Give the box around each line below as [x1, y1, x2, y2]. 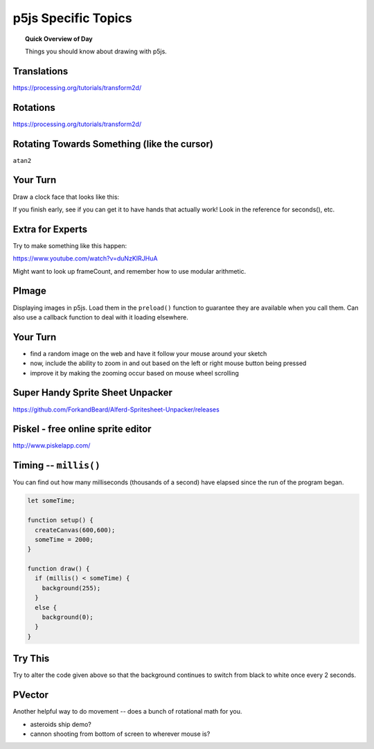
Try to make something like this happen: [12, 241, 127, 249]
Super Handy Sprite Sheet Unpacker [12, 387, 173, 398]
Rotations [12, 101, 55, 114]
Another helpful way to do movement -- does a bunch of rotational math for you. [12, 707, 242, 716]
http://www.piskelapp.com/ [12, 441, 91, 450]
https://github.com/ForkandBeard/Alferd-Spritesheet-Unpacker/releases [12, 405, 220, 414]
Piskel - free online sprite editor [12, 423, 152, 435]
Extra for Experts [12, 223, 88, 235]
